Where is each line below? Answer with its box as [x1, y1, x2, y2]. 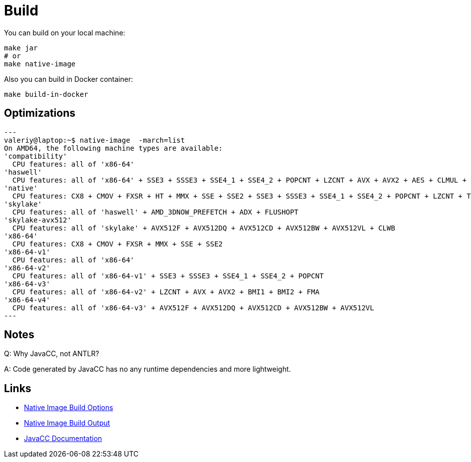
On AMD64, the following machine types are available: [4, 144, 223, 152]
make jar [4, 43, 38, 52]
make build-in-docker [4, 90, 88, 98]
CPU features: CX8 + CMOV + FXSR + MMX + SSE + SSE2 [12, 239, 223, 248]
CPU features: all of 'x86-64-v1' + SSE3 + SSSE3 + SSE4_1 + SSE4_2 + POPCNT [12, 271, 324, 280]
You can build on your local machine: [4, 28, 125, 37]
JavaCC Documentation [24, 434, 102, 443]
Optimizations [4, 107, 75, 120]
